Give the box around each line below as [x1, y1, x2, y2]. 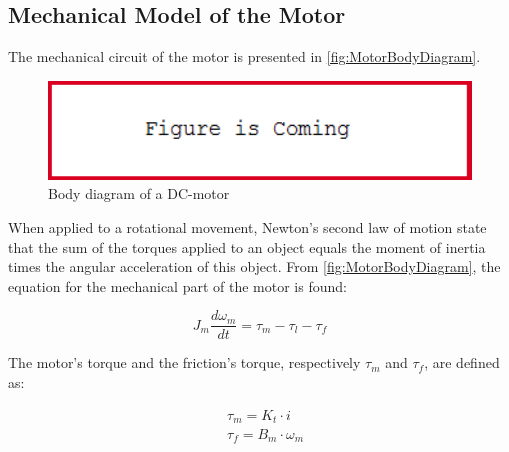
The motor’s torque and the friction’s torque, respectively [8, 352, 361, 373]
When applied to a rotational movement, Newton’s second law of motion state [8, 216, 487, 237]
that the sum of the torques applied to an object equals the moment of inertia [8, 236, 486, 257]
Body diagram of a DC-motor [48, 183, 230, 204]
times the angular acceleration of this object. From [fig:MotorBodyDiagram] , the [8, 256, 501, 277]
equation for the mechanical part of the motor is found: [8, 275, 347, 296]
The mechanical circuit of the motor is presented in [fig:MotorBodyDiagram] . [8, 46, 481, 67]
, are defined [424, 352, 500, 373]
